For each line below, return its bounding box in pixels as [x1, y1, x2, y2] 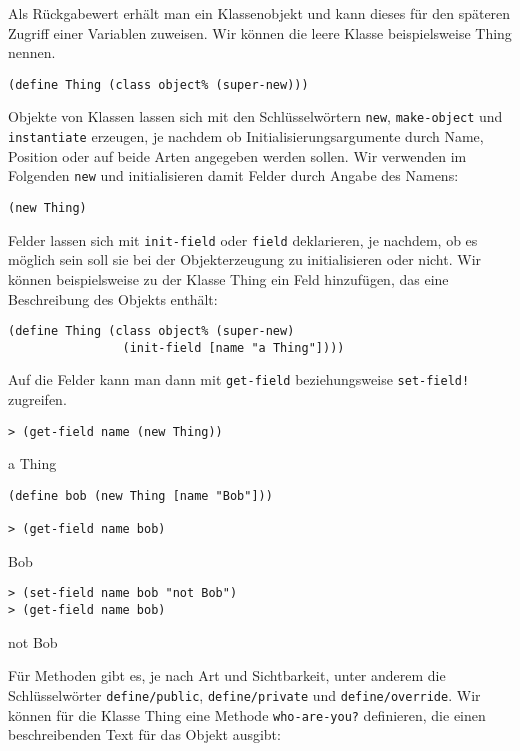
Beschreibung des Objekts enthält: [8, 288, 218, 309]
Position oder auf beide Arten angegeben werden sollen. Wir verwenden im [8, 145, 467, 166]
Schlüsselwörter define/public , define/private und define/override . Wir [8, 684, 481, 705]
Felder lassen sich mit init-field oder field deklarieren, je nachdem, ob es [8, 229, 478, 250]
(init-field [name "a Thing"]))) [122, 340, 345, 355]
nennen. [8, 42, 56, 63]
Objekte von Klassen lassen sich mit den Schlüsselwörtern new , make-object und [8, 106, 503, 127]
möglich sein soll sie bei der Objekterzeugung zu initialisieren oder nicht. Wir [8, 249, 482, 270]
